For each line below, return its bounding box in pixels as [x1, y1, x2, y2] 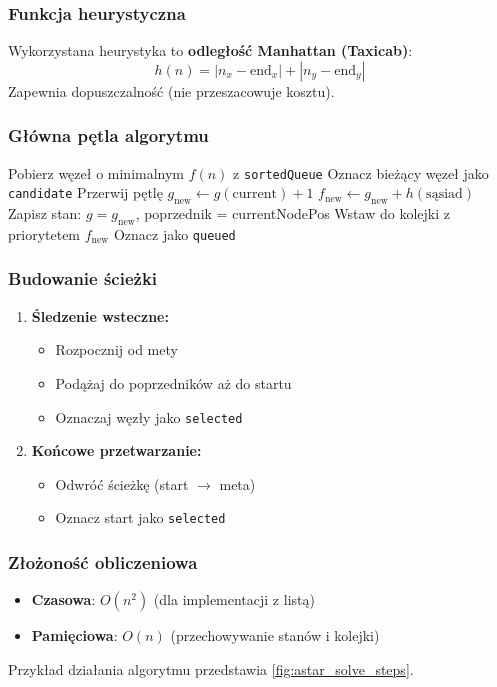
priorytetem [8, 223, 81, 244]
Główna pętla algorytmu [8, 123, 209, 148]
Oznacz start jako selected [55, 507, 226, 528]
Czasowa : [31, 589, 96, 610]
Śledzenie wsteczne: [31, 305, 169, 326]
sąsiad [426, 187, 463, 202]
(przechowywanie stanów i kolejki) [170, 625, 380, 646]
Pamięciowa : [31, 625, 118, 646]
